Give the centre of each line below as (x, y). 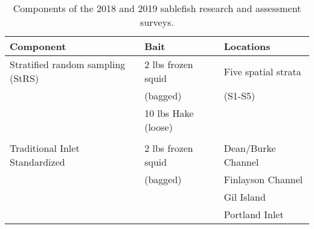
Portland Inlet (254, 214)
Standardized (37, 162)
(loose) (159, 127)
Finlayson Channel (263, 179)
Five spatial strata (262, 71)
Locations (247, 46)
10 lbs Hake (169, 113)
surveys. (157, 22)
